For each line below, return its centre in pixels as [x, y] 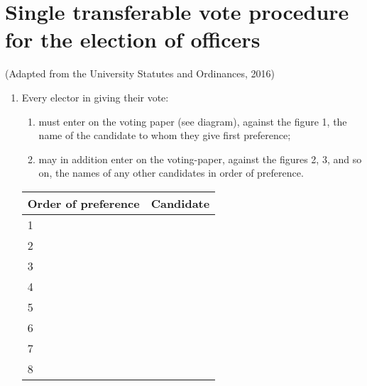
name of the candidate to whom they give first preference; [165, 135]
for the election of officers [133, 39]
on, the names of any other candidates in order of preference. [171, 173]
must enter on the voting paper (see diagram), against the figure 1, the [193, 121]
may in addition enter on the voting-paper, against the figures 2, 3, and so [200, 159]
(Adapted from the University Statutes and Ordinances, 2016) [140, 73]
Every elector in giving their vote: [95, 97]
